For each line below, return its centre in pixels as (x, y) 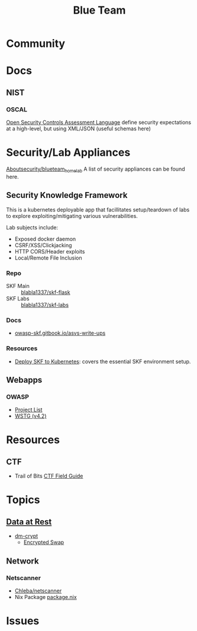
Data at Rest (29, 522)
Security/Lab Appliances (68, 153)
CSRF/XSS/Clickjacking (43, 245)
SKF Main (18, 286)
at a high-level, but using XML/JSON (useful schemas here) (78, 129)
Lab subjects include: (32, 227)
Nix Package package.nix (46, 597)
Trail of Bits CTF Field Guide (49, 476)
